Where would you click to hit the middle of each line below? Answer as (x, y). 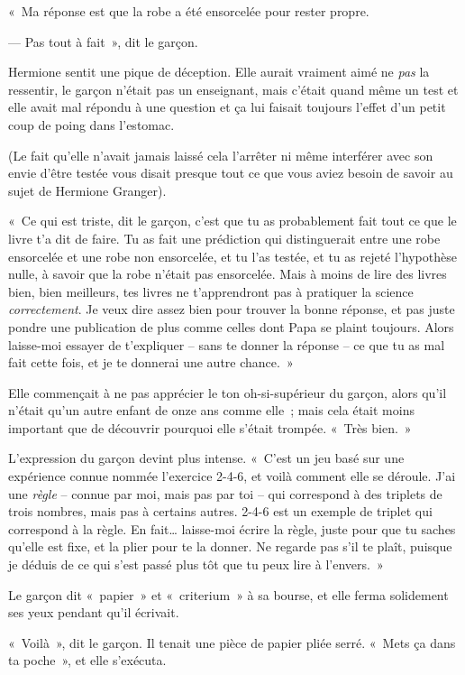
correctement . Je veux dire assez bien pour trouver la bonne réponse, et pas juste (232, 309)
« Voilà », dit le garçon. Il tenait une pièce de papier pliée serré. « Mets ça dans (232, 642)
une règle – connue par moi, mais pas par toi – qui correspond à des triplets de (225, 493)
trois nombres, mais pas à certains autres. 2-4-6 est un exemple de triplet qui (220, 511)
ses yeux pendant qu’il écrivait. (94, 612)
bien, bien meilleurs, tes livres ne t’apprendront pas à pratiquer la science (211, 291)
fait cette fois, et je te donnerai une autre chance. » (151, 362)
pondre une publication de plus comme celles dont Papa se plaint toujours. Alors (231, 326)
